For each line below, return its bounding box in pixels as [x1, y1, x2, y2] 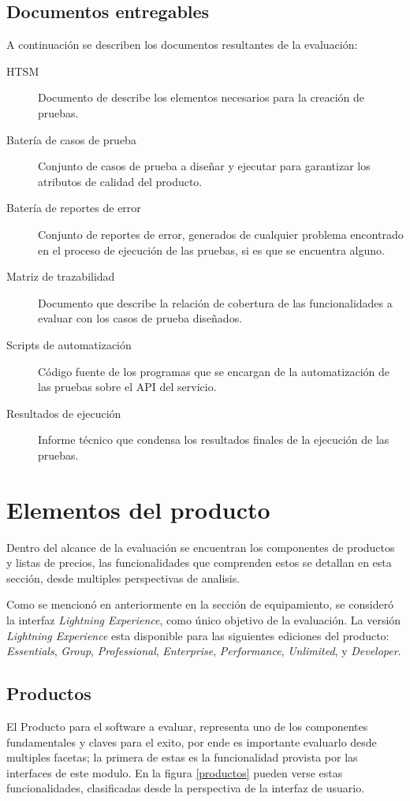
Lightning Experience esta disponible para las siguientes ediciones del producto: [6, 627, 389, 643]
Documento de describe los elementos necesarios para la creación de [38, 89, 365, 106]
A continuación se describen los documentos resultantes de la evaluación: [6, 36, 358, 53]
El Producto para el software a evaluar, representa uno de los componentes [6, 717, 368, 734]
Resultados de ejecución [6, 404, 121, 421]
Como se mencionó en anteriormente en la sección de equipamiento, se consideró [6, 596, 394, 613]
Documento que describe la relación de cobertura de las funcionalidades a [38, 294, 393, 311]
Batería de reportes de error [6, 199, 141, 216]
